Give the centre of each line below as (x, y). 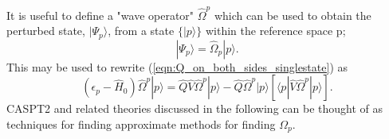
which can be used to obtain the (293, 15)
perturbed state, (46, 31)
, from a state (141, 31)
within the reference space (269, 31)
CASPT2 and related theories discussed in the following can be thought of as (194, 108)
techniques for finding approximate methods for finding (141, 124)
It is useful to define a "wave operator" (100, 15)
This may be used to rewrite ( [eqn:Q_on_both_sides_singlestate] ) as (177, 66)
